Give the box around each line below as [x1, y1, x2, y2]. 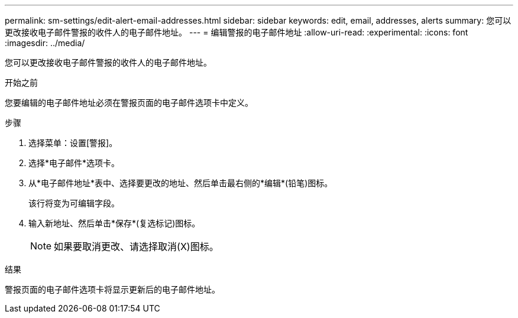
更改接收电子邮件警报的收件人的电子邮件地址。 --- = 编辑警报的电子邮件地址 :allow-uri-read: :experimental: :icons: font [5, 27, 468, 37]
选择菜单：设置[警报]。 [28, 138, 118, 148]
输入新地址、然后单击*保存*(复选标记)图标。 [28, 218, 200, 228]
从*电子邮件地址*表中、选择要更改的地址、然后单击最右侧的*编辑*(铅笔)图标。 [28, 178, 333, 188]
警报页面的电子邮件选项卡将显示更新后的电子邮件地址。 [5, 284, 220, 294]
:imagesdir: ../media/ [5, 38, 85, 48]
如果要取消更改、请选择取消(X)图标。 [54, 241, 219, 252]
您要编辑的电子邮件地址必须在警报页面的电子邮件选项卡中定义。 [5, 98, 253, 108]
